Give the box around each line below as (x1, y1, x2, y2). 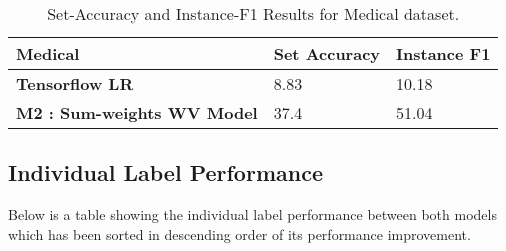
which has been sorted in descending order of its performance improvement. (8, 223, 471, 244)
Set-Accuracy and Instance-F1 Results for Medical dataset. (47, 2, 460, 25)
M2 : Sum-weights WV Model (16, 101, 258, 124)
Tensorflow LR (16, 72, 134, 95)
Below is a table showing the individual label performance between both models (8, 204, 497, 225)
